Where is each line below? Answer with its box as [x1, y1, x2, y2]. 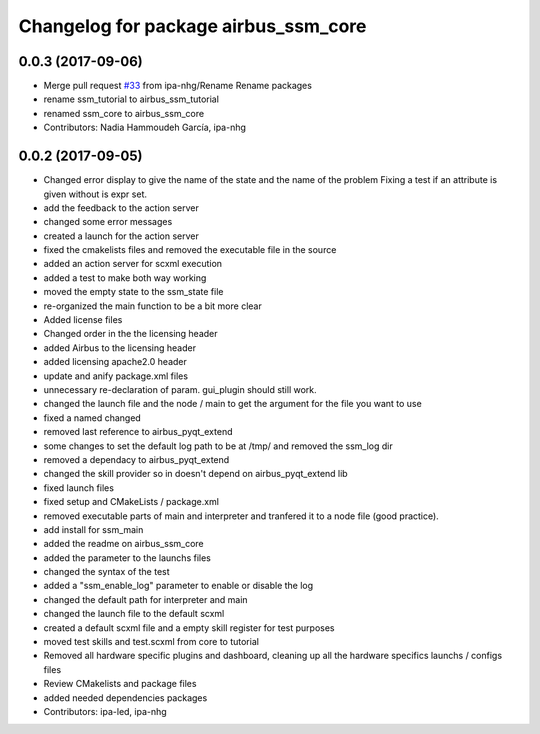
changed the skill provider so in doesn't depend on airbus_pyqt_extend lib [43, 468, 349, 480]
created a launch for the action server [43, 230, 199, 242]
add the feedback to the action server [43, 201, 199, 214]
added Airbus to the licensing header [43, 341, 197, 354]
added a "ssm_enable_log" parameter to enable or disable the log [43, 580, 314, 592]
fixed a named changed [43, 411, 142, 424]
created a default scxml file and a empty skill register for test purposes [43, 621, 335, 634]
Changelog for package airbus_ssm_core [18, 15, 367, 37]
